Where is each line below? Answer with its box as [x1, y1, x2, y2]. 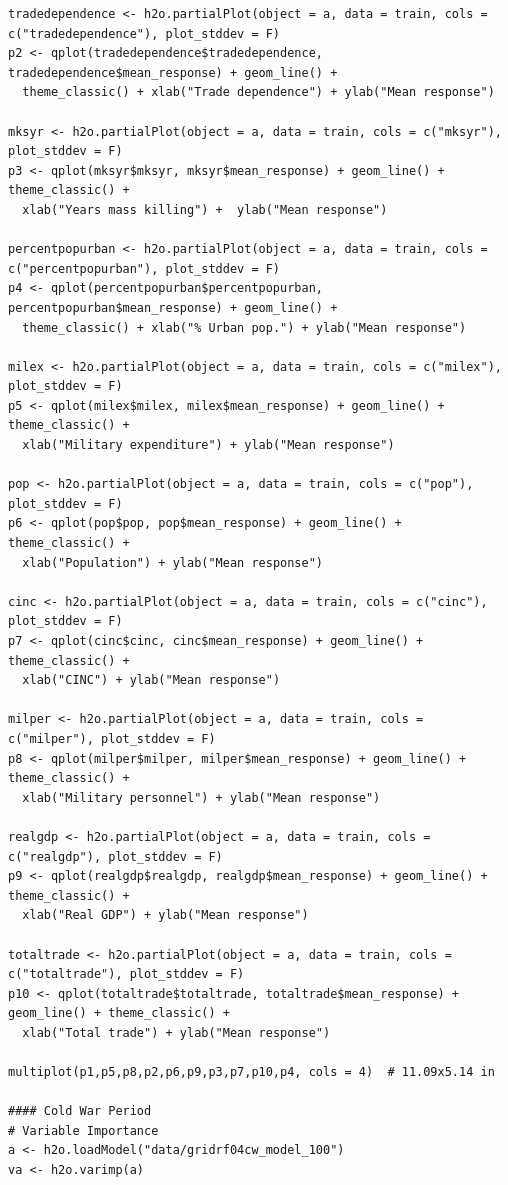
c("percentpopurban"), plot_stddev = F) [8, 261, 281, 276]
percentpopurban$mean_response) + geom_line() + [8, 300, 338, 315]
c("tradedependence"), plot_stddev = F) [8, 26, 281, 41]
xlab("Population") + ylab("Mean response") [22, 555, 323, 570]
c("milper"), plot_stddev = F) [8, 731, 216, 746]
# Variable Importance [8, 1123, 159, 1138]
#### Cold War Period [8, 1104, 152, 1119]
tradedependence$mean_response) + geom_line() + [8, 65, 338, 80]
